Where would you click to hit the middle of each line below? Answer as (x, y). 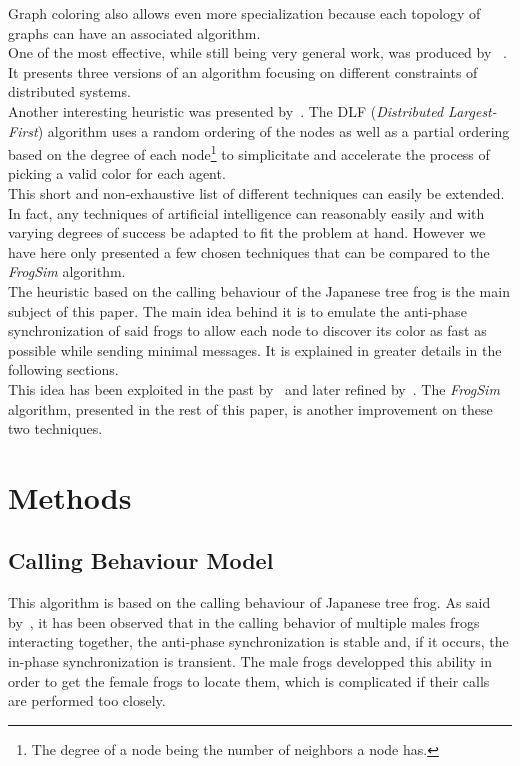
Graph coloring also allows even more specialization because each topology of (244, 13)
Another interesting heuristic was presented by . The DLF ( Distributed (226, 110)
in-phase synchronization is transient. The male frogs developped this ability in (250, 661)
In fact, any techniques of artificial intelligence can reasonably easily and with (246, 212)
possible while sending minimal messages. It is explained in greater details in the (255, 349)
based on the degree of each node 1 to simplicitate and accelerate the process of (249, 152)
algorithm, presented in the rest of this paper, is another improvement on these (250, 408)
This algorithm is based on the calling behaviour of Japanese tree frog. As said (249, 602)
